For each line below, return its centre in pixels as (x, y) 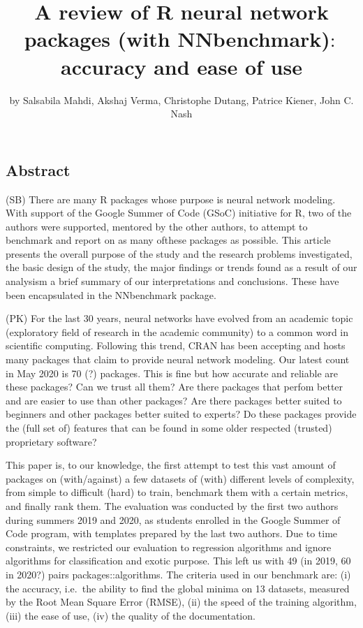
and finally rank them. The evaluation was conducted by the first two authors (172, 505)
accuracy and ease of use (181, 66)
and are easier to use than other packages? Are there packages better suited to (174, 400)
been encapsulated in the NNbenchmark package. (111, 294)
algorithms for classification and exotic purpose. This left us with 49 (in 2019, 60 (178, 561)
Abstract (38, 169)
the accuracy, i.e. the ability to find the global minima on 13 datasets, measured (178, 588)
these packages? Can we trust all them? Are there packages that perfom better (175, 387)
